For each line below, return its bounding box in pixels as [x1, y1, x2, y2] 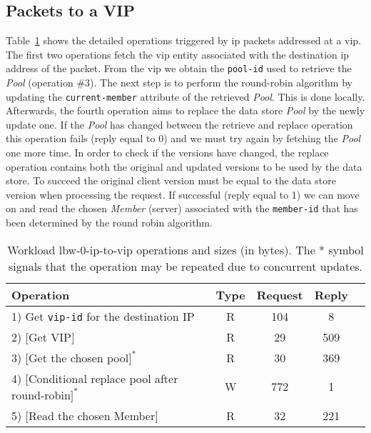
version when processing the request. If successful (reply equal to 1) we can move [6, 186, 360, 201]
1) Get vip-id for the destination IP [11, 307, 195, 324]
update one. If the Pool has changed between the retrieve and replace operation [6, 116, 353, 131]
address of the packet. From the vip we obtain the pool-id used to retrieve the [6, 61, 352, 76]
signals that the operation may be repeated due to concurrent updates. [8, 257, 363, 274]
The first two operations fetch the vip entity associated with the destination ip [6, 46, 350, 61]
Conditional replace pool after [29, 369, 178, 387]
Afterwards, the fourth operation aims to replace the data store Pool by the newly [6, 103, 365, 118]
